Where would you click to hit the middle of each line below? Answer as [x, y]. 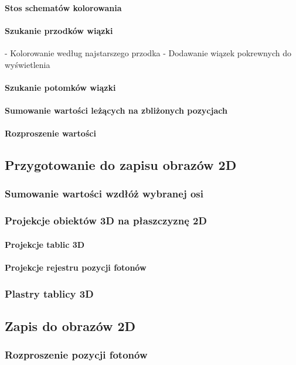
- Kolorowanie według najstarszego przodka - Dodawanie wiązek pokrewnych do [148, 52]
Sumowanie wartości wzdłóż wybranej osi [104, 194]
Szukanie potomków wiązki [60, 87]
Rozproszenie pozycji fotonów [76, 355]
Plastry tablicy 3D [49, 293]
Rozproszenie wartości [50, 133]
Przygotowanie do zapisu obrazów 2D [121, 165]
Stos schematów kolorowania [63, 7]
